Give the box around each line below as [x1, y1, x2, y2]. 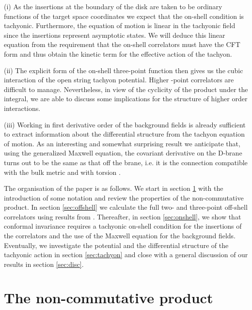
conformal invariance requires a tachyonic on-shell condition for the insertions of [4, 221, 242, 231]
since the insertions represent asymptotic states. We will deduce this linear [4, 30, 225, 40]
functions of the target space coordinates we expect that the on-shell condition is [4, 11, 244, 21]
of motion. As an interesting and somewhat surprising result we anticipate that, [4, 138, 240, 148]
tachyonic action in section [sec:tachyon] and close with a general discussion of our [4, 249, 248, 260]
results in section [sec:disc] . [4, 259, 84, 269]
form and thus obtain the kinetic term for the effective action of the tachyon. [4, 48, 232, 59]
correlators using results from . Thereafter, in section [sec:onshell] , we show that [4, 211, 241, 221]
